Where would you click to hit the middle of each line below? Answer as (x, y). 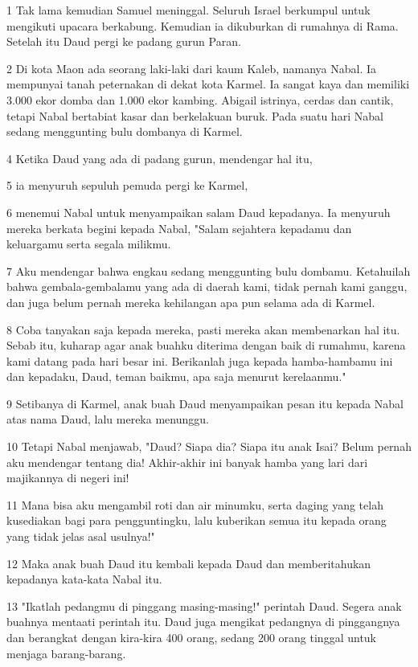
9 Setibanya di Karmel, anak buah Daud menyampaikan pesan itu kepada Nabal (205, 403)
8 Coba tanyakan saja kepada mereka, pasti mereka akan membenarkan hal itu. (203, 329)
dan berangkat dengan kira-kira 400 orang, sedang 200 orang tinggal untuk (192, 637)
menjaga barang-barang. (66, 653)
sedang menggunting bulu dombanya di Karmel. (125, 131)
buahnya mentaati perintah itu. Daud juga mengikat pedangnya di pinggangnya (203, 622)
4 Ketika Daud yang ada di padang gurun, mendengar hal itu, (160, 158)
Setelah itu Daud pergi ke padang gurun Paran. (124, 41)
